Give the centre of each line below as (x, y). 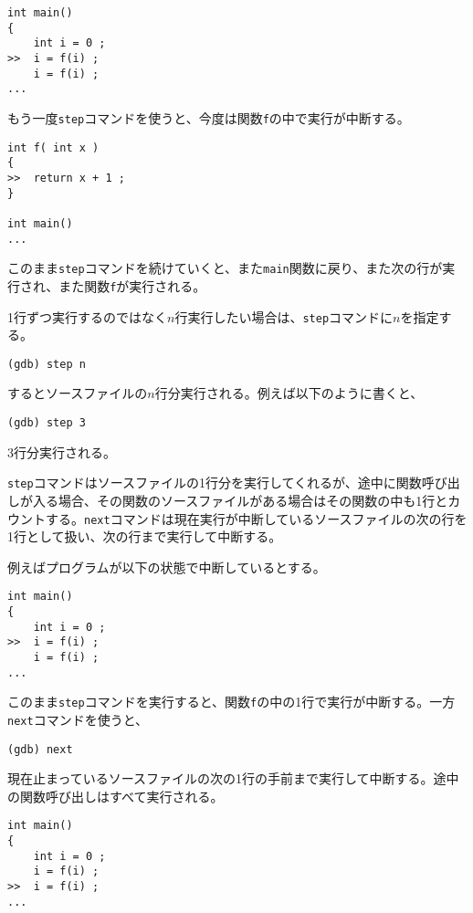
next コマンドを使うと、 (78, 719)
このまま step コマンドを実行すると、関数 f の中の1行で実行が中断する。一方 (231, 702)
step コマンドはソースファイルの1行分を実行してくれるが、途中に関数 (215, 483)
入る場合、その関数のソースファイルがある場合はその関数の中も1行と (240, 500)
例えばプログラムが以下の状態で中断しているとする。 (167, 567)
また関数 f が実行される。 (132, 285)
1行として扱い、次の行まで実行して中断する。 (145, 536)
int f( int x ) (53, 147)
